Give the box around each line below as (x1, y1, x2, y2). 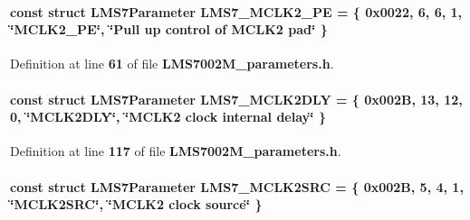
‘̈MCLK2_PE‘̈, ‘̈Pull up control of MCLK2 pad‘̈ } (10, 20, 328, 39)
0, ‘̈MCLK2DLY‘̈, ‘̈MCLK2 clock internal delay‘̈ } (10, 107, 326, 126)
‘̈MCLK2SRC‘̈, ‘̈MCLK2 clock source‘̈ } (10, 195, 263, 214)
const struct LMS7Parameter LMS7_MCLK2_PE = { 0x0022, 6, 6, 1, (10, 2, 463, 21)
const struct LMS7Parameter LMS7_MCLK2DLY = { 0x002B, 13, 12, (10, 89, 463, 108)
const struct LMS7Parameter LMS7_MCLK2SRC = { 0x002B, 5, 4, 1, (10, 177, 464, 196)
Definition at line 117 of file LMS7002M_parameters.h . (10, 142, 341, 160)
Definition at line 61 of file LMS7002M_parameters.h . (10, 54, 334, 73)
